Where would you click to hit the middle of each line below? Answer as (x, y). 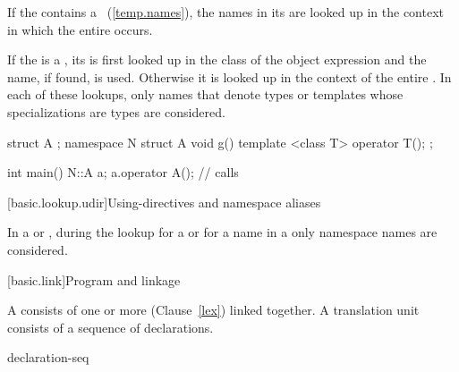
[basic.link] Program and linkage (94, 279)
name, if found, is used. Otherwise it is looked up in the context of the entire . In (229, 76)
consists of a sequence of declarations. (110, 327)
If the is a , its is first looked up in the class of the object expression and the (217, 59)
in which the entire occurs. (80, 29)
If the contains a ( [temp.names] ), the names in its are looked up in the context (225, 12)
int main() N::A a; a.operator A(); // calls (123, 172)
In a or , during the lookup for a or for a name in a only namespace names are (222, 232)
